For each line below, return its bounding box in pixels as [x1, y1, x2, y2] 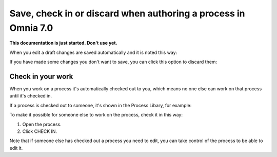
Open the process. [22, 121, 62, 127]
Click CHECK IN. [22, 128, 57, 134]
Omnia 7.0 [9, 22, 53, 33]
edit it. [9, 145, 23, 151]
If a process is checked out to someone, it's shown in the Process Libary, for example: [9, 102, 192, 108]
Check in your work [9, 72, 73, 81]
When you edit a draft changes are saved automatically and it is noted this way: [9, 49, 177, 55]
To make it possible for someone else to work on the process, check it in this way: [9, 112, 183, 118]
